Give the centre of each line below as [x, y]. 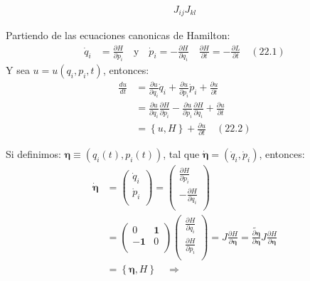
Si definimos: [33, 154]
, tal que [181, 154]
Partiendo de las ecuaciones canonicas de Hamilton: [118, 35]
